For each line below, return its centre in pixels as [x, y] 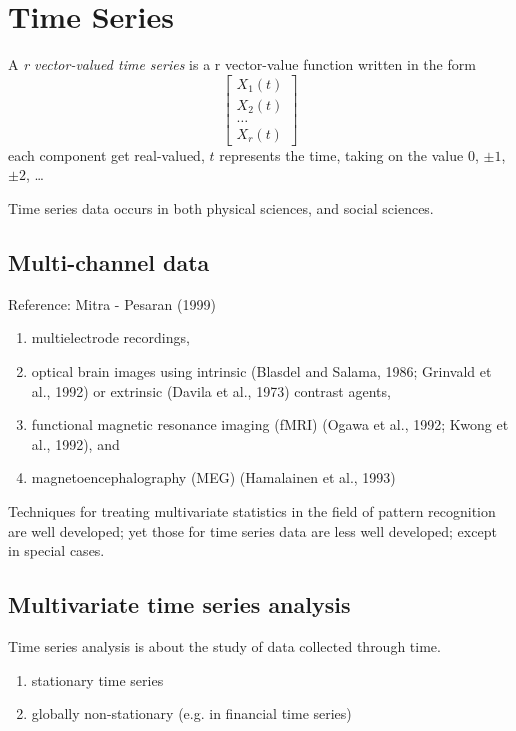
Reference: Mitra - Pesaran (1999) [112, 303]
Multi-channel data [109, 262]
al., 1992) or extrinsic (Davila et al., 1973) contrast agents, [211, 390]
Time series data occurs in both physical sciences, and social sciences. [221, 208]
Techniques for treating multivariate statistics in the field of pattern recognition [252, 510]
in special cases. [56, 550]
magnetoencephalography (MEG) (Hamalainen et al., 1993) [213, 477]
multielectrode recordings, [110, 337]
